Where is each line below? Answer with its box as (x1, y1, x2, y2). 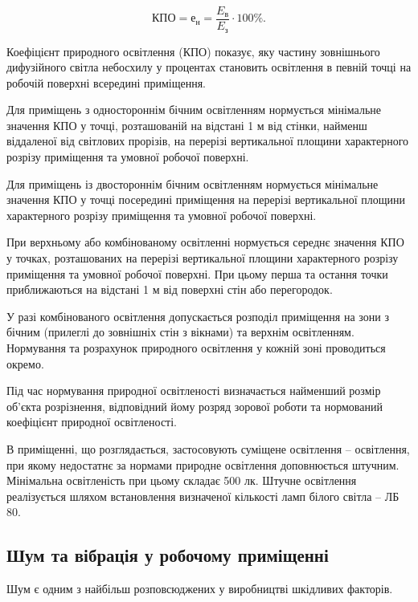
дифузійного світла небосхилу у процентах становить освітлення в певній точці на (6, 59, 412, 75)
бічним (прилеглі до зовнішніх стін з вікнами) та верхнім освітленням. (6, 323, 354, 340)
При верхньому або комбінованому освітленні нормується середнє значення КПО (6, 234, 404, 250)
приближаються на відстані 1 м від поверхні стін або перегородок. (6, 281, 333, 298)
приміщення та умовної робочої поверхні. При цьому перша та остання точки (6, 265, 388, 282)
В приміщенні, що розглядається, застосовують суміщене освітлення (6, 440, 342, 457)
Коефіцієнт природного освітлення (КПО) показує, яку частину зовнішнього (6, 43, 380, 59)
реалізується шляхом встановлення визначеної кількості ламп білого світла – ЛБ (6, 487, 400, 504)
